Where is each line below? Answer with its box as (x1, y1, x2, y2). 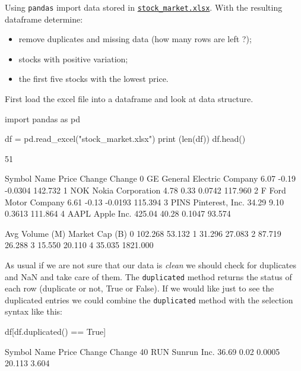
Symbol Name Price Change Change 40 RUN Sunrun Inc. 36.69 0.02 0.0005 (5, 345, 280, 357)
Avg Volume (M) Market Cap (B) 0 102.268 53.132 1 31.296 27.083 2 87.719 (5, 227, 281, 239)
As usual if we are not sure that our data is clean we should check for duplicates (5, 258, 297, 271)
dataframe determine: (5, 12, 83, 25)
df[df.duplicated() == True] (5, 325, 106, 338)
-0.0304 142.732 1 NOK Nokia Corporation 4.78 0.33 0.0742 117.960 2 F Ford (5, 184, 286, 196)
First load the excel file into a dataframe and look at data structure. (5, 93, 254, 105)
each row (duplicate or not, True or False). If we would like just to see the (5, 282, 274, 294)
